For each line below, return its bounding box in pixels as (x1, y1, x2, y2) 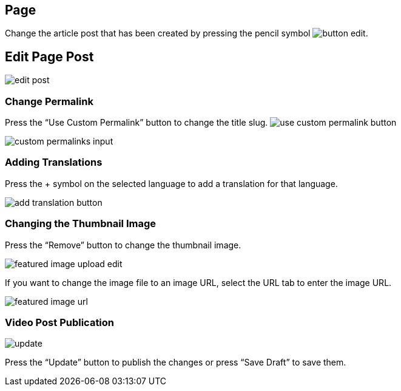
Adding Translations (5, 156, 103, 169)
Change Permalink (5, 95, 93, 107)
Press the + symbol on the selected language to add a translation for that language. (5, 178, 338, 189)
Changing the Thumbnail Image (5, 217, 157, 230)
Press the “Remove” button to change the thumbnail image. (5, 239, 241, 250)
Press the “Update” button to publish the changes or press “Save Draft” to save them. (5, 357, 346, 368)
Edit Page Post (5, 49, 94, 64)
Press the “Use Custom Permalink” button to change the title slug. (5, 117, 268, 128)
